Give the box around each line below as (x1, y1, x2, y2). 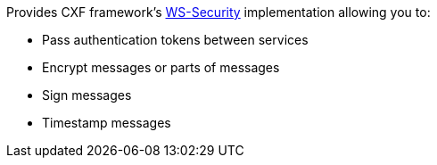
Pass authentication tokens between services (42, 32, 309, 47)
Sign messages (42, 87, 132, 103)
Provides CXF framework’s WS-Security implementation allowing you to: (6, 4, 431, 20)
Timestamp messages (42, 115, 171, 130)
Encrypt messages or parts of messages (42, 60, 280, 75)
